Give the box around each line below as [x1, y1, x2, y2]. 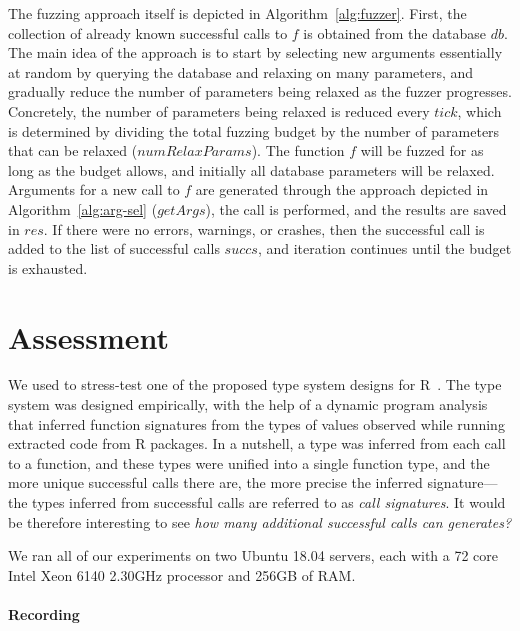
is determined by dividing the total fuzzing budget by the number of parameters [8, 120, 500, 141]
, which [457, 100, 502, 121]
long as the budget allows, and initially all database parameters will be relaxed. [8, 159, 495, 180]
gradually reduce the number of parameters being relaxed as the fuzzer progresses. [8, 81, 512, 102]
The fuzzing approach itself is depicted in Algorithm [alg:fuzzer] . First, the [8, 3, 467, 23]
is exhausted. [8, 257, 88, 278]
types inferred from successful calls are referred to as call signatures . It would [32, 492, 506, 512]
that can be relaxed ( [8, 140, 138, 161]
